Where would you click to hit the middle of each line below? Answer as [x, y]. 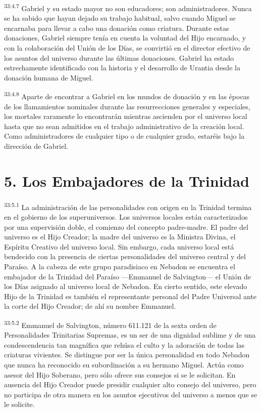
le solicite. [19, 404]
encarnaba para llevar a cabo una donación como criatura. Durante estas [117, 28]
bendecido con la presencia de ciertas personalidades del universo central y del [125, 256]
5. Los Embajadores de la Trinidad [127, 180]
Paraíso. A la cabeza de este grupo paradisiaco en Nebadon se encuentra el [120, 266]
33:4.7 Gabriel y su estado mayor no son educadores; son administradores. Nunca [128, 7]
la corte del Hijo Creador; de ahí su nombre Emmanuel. [90, 306]
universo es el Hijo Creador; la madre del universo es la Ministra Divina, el [120, 237]
